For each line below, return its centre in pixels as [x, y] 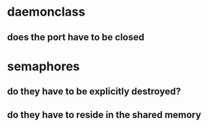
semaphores [43, 66]
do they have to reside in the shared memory [104, 114]
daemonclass [46, 12]
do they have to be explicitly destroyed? [94, 92]
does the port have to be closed [76, 37]
